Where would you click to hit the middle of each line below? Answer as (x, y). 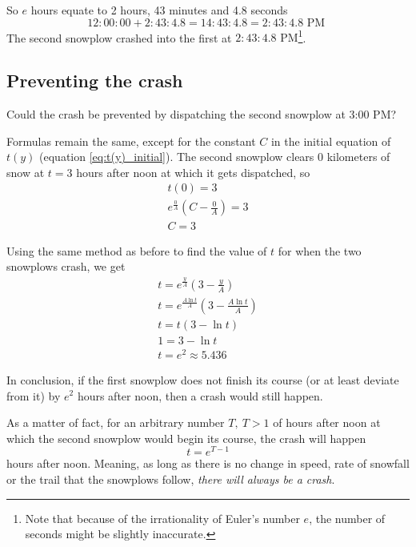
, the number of (347, 518)
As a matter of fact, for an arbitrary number (116, 422)
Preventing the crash (95, 80)
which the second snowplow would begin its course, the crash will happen (186, 438)
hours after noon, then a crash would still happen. (200, 395)
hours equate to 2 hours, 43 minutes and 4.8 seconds (159, 10)
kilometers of (358, 157)
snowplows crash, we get (66, 266)
